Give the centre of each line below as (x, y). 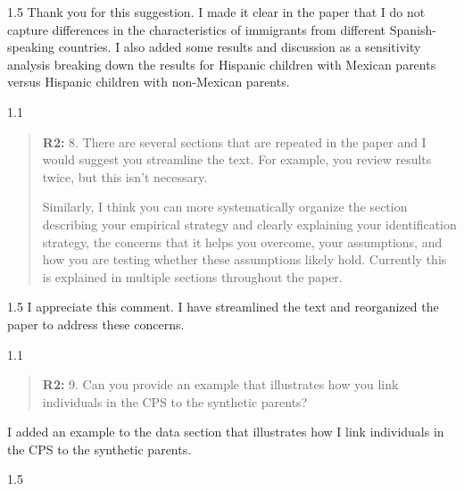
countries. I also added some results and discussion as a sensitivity (240, 47)
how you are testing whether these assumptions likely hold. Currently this (244, 259)
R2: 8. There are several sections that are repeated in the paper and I (234, 141)
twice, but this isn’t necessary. (125, 176)
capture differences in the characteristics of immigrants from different (197, 29)
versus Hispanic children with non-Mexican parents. (149, 82)
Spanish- (413, 29)
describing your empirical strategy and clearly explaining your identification (249, 224)
